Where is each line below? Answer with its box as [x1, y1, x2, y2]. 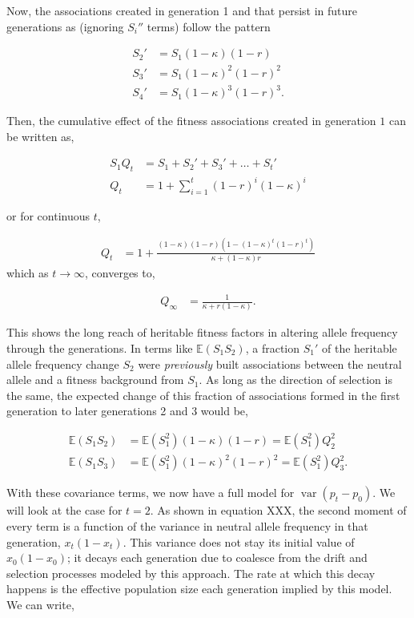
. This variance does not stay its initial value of [123, 533, 355, 550]
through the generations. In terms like [6, 339, 193, 356]
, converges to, [85, 264, 155, 281]
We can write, [6, 596, 74, 613]
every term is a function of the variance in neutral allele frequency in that [6, 518, 368, 535]
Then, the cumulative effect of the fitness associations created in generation [6, 112, 376, 129]
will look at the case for [6, 502, 123, 519]
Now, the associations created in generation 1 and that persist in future [6, 2, 358, 18]
